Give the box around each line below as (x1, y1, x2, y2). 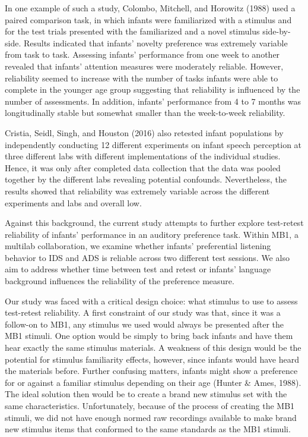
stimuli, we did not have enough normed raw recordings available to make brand (5, 411, 297, 423)
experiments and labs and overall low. (5, 196, 142, 209)
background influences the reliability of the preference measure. (5, 275, 234, 287)
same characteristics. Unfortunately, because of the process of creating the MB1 (5, 400, 295, 411)
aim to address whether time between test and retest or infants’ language (5, 263, 271, 275)
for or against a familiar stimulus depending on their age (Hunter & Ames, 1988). (5, 376, 301, 388)
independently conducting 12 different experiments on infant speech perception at (5, 138, 302, 150)
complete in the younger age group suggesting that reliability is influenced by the (5, 83, 300, 96)
